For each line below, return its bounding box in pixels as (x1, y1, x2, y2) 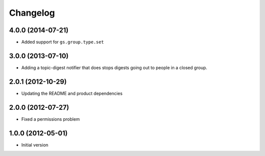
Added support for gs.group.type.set (21, 39, 104, 45)
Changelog (9, 7, 55, 18)
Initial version (21, 142, 49, 148)
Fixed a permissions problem (21, 116, 80, 122)
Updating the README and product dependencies (21, 90, 123, 96)
